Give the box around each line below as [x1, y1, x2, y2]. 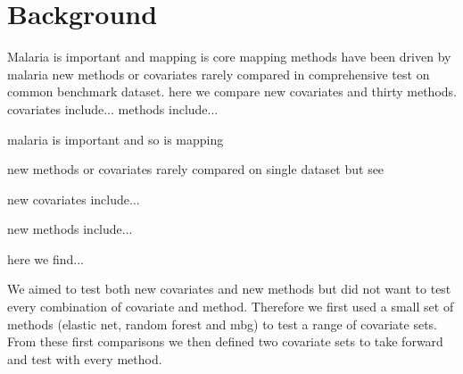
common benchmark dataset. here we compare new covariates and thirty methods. [7, 82, 457, 101]
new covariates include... [7, 189, 140, 208]
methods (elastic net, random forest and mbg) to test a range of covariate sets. [7, 314, 438, 333]
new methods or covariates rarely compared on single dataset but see [7, 160, 384, 179]
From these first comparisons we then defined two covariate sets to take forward [7, 332, 443, 351]
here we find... [7, 249, 84, 268]
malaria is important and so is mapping [7, 129, 224, 148]
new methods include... [7, 220, 133, 238]
